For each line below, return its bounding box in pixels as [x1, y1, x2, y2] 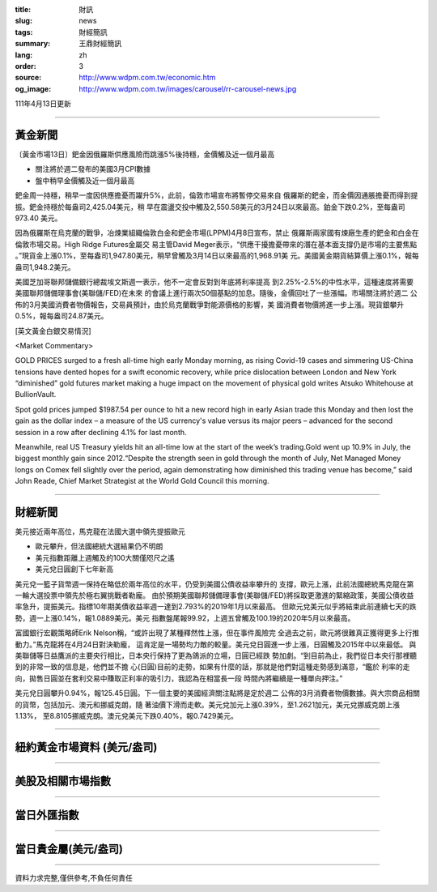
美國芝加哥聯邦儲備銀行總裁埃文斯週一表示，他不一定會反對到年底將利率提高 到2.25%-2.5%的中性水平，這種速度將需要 [15, 276, 414, 287]
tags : [15, 27, 33, 36]
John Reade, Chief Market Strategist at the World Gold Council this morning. [15, 476, 270, 486]
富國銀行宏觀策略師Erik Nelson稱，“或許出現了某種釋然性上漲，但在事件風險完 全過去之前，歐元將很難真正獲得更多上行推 [15, 628, 420, 638]
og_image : [15, 83, 52, 93]
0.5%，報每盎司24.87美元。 [15, 311, 108, 321]
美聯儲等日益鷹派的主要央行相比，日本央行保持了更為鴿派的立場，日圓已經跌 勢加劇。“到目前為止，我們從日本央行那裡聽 [15, 651, 418, 660]
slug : [15, 16, 32, 26]
